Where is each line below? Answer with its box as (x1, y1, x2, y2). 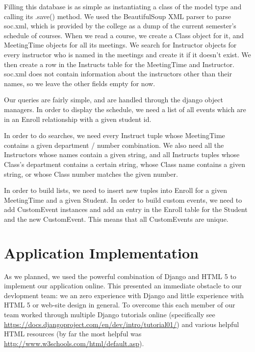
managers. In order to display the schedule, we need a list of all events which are (4, 104, 246, 114)
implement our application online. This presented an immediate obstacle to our (4, 281, 242, 291)
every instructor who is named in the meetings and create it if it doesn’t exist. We (4, 49, 251, 59)
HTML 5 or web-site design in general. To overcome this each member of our (4, 300, 235, 310)
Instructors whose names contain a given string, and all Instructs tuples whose (4, 149, 240, 160)
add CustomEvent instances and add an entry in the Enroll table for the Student (4, 204, 248, 214)
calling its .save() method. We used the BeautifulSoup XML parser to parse (4, 11, 231, 21)
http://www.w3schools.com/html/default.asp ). (4, 338, 144, 348)
